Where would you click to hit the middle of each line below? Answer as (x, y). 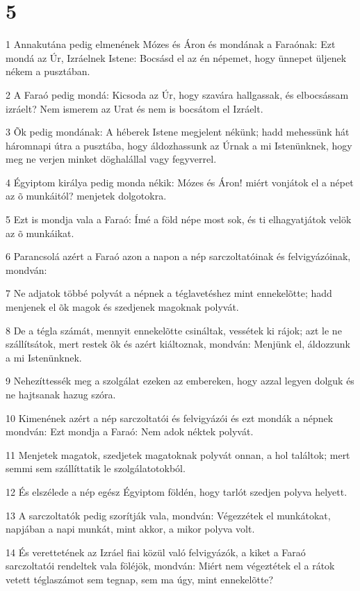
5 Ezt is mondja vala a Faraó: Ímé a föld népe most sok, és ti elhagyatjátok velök (179, 219)
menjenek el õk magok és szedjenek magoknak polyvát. (122, 307)
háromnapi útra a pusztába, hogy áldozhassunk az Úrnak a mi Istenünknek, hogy (179, 145)
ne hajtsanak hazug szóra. (61, 394)
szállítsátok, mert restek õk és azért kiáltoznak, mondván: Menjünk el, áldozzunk (178, 344)
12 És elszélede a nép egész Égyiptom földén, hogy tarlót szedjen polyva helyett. (177, 491)
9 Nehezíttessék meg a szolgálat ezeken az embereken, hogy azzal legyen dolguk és (180, 381)
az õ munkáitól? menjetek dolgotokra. (86, 196)
